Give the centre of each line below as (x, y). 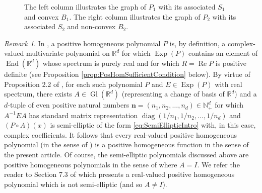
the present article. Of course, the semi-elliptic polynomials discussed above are (126, 154)
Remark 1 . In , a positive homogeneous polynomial (82, 43)
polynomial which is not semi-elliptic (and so (73, 184)
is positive (231, 63)
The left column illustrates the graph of (85, 7)
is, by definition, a (198, 43)
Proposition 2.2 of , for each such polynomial (73, 84)
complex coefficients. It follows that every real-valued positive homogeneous (120, 134)
